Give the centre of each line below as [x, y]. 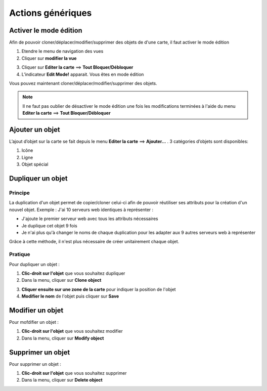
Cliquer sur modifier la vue [49, 58]
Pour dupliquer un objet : [34, 264]
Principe [20, 193]
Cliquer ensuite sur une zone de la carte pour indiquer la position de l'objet [99, 289]
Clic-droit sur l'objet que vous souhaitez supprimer [74, 373]
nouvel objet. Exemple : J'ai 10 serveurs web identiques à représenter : [81, 210]
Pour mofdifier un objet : [34, 322]
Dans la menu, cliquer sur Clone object [61, 280]
